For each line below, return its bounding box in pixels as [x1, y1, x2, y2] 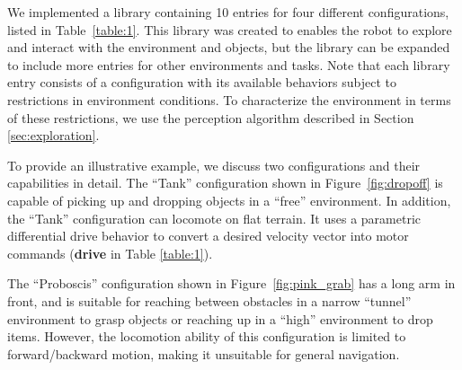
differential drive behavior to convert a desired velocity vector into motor [7, 226, 409, 245]
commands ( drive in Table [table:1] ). [7, 243, 213, 262]
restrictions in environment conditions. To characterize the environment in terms [7, 90, 451, 109]
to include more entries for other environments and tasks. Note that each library [7, 55, 450, 74]
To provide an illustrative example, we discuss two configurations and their [7, 155, 421, 174]
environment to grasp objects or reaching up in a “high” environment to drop [7, 309, 433, 328]
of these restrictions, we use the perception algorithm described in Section [7, 108, 414, 127]
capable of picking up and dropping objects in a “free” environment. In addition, [7, 190, 451, 209]
